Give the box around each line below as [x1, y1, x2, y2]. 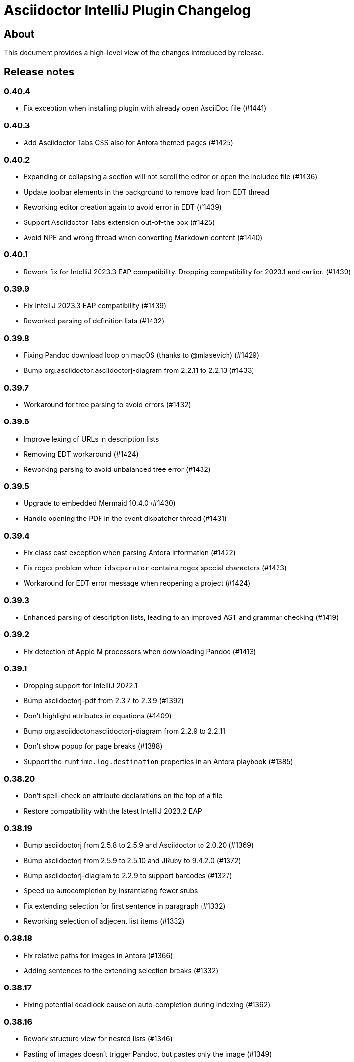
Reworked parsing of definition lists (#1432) [24, 317, 165, 325]
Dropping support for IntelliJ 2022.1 [24, 681, 138, 690]
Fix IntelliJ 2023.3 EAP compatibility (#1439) [24, 301, 167, 310]
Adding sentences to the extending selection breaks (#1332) [24, 966, 219, 975]
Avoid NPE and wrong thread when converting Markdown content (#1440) [24, 233, 263, 242]
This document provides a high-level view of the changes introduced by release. [4, 49, 264, 57]
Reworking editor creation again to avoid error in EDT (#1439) [24, 202, 222, 211]
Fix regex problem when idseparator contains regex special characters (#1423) [24, 564, 287, 572]
